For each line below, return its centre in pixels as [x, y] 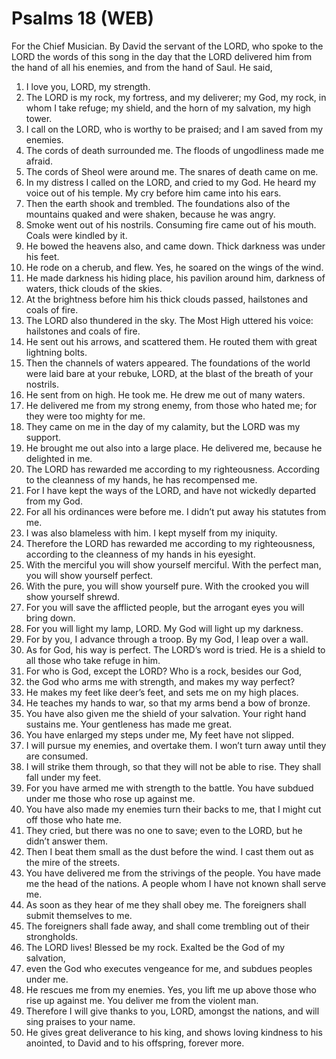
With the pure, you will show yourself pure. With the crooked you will [167, 586]
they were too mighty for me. [85, 416]
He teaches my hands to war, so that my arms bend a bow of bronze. [168, 703]
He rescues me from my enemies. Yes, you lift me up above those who [171, 989]
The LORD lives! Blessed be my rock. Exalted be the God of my [155, 947]
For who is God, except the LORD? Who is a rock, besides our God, [164, 671]
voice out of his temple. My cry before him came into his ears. [153, 193]
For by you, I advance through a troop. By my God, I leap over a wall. [167, 639]
